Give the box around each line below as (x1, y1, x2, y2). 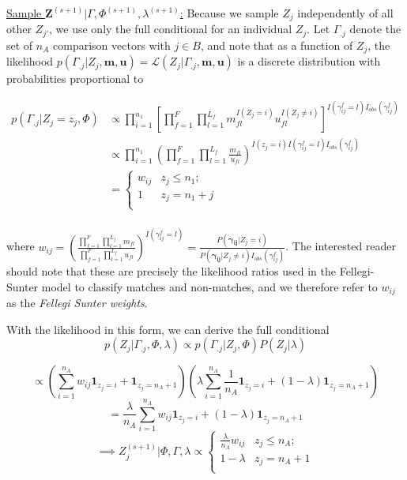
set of (6, 36, 33, 53)
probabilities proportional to (6, 70, 144, 87)
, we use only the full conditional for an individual (49, 21, 292, 37)
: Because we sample (179, 5, 279, 21)
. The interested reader (285, 238, 397, 254)
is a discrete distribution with (237, 53, 381, 69)
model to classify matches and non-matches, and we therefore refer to (41, 278, 378, 294)
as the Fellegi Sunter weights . (6, 294, 148, 311)
